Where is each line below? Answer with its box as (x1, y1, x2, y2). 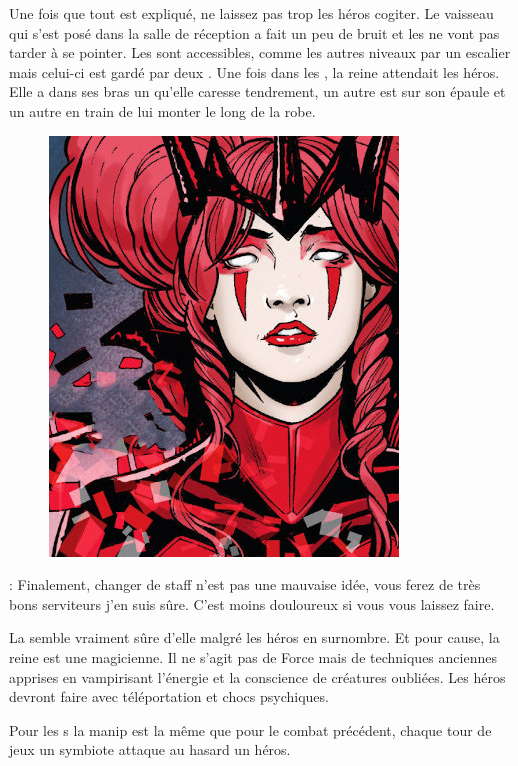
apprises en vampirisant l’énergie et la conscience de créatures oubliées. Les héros (9, 666, 506, 687)
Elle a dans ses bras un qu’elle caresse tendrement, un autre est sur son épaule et (9, 81, 506, 102)
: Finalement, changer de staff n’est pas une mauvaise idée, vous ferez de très (9, 574, 481, 595)
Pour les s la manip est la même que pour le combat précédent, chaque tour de (9, 719, 492, 740)
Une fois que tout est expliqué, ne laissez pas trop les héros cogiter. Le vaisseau (9, 3, 494, 23)
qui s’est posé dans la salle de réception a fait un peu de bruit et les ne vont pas (9, 22, 500, 43)
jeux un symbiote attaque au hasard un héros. (9, 739, 291, 760)
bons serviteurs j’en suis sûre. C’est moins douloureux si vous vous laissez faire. (9, 593, 495, 614)
